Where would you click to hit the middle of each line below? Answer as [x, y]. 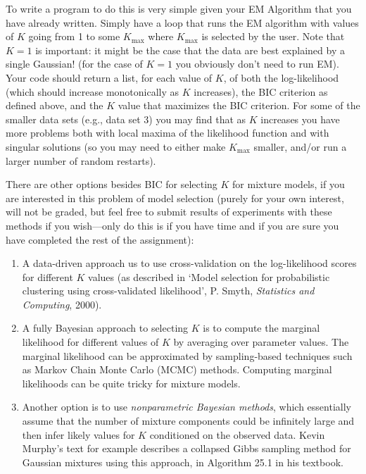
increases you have [300, 119]
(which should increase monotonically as [93, 91]
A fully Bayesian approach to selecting [105, 328]
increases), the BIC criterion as [261, 91]
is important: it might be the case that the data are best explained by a [190, 50]
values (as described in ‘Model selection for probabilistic [209, 276]
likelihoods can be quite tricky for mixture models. [131, 383]
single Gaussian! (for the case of [74, 64]
